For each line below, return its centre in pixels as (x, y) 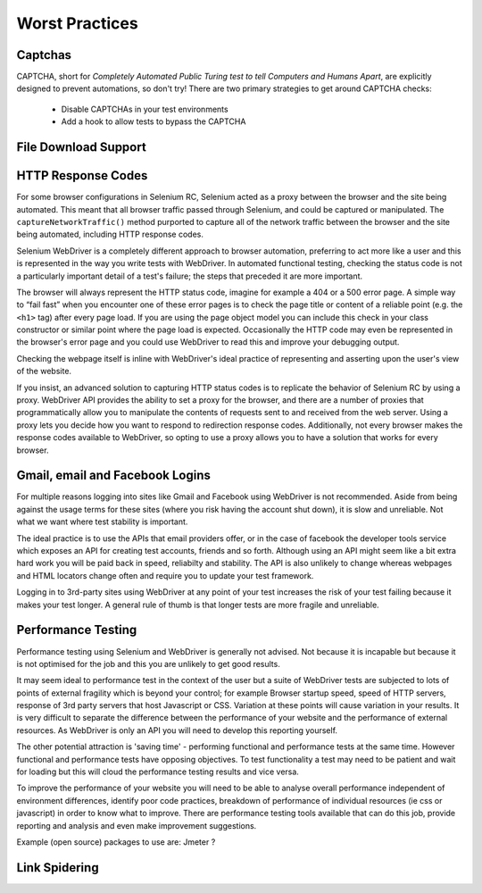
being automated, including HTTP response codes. (110, 234)
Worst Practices (77, 23)
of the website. (44, 371)
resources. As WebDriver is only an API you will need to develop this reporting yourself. (177, 730)
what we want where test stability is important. (102, 522)
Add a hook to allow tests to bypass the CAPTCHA (154, 121)
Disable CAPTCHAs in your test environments (145, 109)
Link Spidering (58, 868)
